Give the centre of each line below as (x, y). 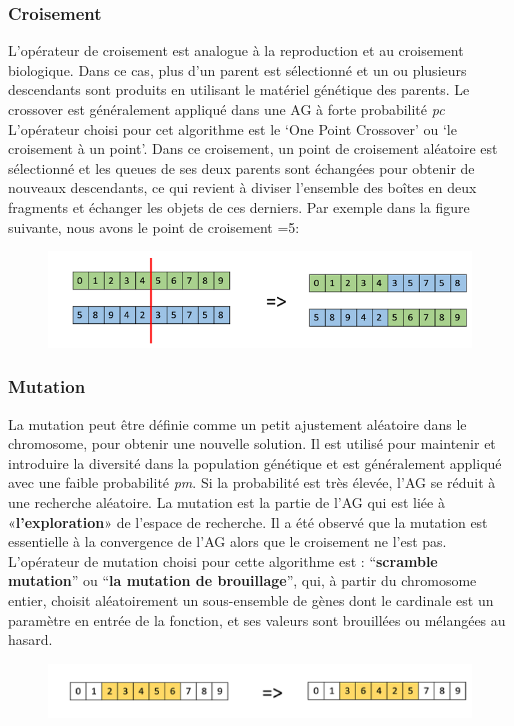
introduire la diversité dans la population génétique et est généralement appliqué (255, 462)
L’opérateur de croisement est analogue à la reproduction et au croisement (236, 50)
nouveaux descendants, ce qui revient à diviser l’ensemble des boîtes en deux (242, 187)
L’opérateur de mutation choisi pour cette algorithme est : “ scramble (223, 560)
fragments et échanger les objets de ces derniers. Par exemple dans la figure (239, 206)
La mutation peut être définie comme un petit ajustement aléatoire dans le (237, 423)
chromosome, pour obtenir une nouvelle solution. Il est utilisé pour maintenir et (252, 443)
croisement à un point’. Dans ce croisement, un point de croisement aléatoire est (253, 148)
